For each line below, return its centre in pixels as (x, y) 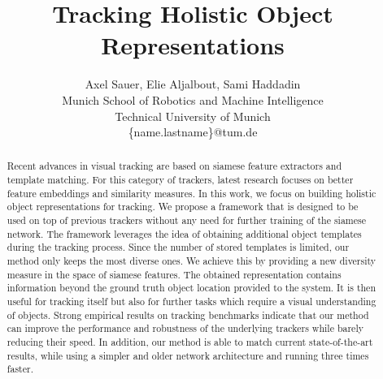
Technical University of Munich (193, 116)
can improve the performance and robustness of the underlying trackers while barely (185, 328)
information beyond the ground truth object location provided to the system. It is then (191, 288)
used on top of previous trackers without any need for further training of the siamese (186, 220)
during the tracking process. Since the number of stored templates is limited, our (178, 247)
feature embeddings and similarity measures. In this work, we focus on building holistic (191, 193)
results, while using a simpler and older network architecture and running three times (188, 355)
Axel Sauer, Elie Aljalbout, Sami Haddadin (193, 84)
